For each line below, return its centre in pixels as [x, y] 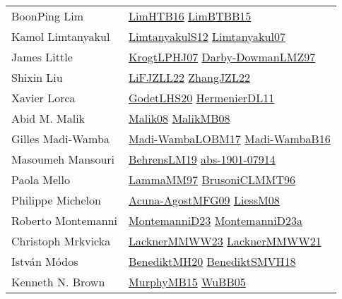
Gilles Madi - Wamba [60, 139]
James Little [42, 57]
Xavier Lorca [43, 98]
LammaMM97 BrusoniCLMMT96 [212, 179]
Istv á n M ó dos [45, 261]
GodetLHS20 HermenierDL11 [202, 98]
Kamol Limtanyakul [61, 36]
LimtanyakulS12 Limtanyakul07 [207, 36]
